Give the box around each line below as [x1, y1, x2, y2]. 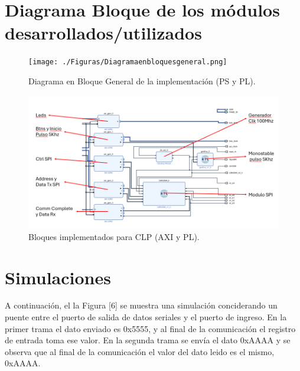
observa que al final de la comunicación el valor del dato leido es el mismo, [5, 345, 275, 357]
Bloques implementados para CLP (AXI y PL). [28, 230, 200, 242]
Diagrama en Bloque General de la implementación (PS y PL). [28, 74, 256, 87]
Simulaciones [5, 265, 111, 289]
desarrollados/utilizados [5, 21, 202, 45]
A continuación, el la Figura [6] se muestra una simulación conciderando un [5, 299, 278, 311]
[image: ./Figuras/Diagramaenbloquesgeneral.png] [28, 58, 227, 67]
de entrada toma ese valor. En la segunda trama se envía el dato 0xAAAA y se [5, 334, 291, 346]
